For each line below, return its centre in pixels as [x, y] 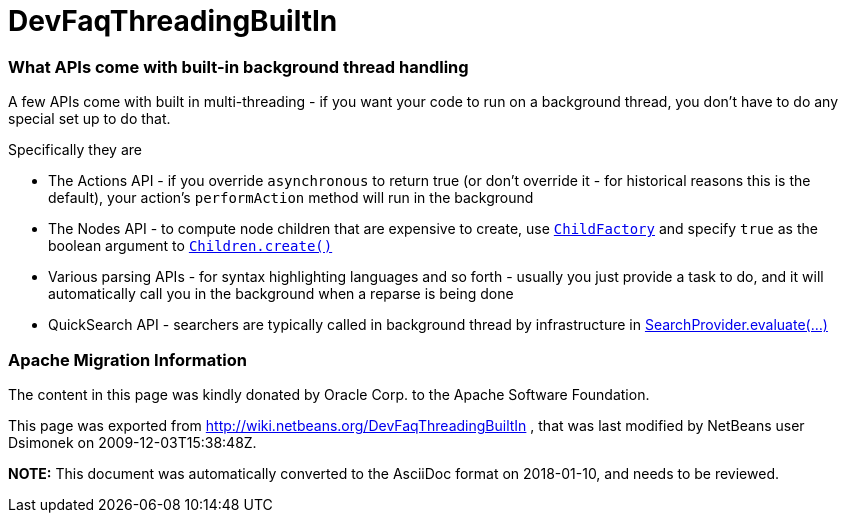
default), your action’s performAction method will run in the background [291, 198]
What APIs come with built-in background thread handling [238, 66]
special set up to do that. [89, 119]
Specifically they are [75, 150]
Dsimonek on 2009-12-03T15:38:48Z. [132, 442]
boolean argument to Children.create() [190, 246]
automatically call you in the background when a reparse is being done [281, 294]
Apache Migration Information [127, 359]
